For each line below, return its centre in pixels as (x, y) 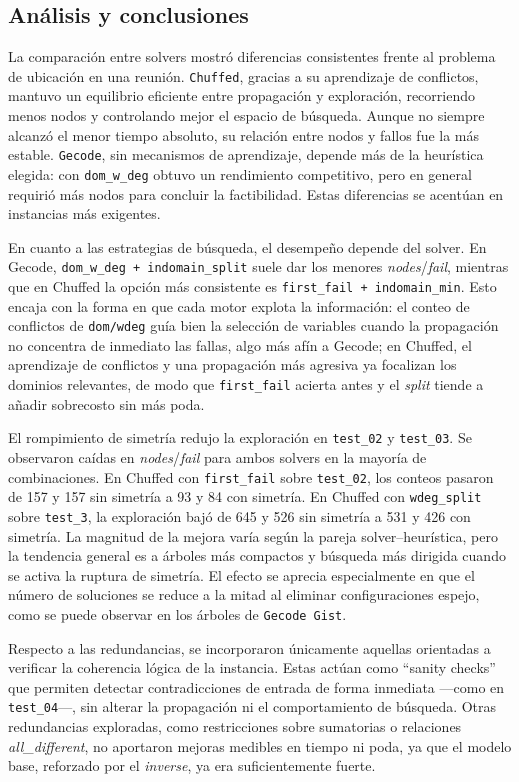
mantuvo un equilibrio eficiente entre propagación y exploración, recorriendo (241, 95)
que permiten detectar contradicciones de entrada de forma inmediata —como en (256, 686)
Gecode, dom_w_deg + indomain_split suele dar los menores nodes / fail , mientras (258, 266)
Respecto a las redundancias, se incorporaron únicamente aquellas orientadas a (249, 647)
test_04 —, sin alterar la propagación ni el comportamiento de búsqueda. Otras (252, 706)
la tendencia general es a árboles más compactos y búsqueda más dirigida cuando (257, 555)
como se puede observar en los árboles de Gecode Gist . (177, 613)
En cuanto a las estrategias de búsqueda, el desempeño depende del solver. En (247, 246)
